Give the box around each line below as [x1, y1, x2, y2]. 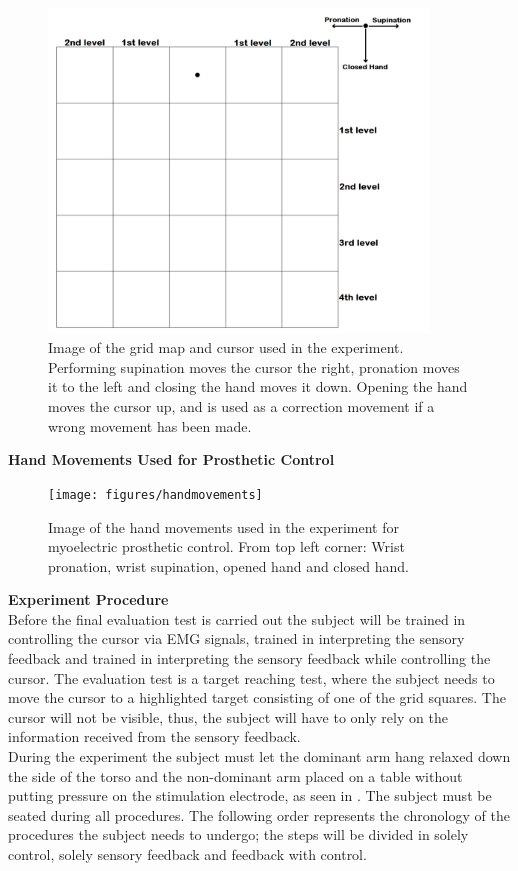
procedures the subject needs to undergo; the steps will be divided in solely [8, 824, 469, 845]
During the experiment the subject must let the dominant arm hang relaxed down [8, 746, 511, 767]
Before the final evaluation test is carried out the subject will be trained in [8, 608, 466, 629]
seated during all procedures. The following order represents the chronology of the [8, 804, 510, 825]
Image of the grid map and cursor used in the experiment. [48, 337, 404, 358]
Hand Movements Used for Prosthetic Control [8, 449, 335, 470]
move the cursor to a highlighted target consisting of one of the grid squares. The [8, 687, 506, 708]
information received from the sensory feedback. [8, 726, 301, 747]
